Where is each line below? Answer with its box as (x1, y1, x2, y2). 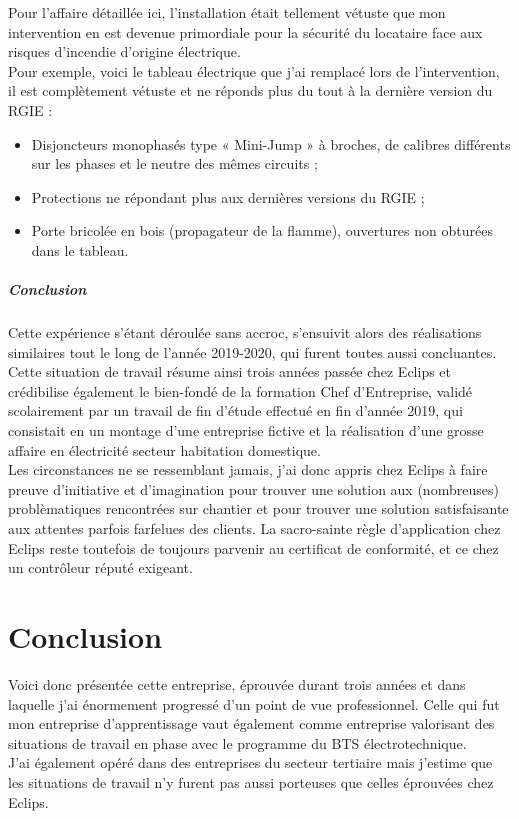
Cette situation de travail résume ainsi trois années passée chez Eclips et (8, 361, 452, 382)
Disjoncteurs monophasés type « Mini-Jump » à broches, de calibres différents (31, 133, 511, 154)
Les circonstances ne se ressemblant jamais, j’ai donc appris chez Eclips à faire (8, 459, 488, 480)
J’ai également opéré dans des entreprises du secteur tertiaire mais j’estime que (8, 752, 493, 773)
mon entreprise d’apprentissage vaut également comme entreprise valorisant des (8, 713, 495, 734)
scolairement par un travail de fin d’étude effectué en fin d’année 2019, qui (8, 400, 463, 421)
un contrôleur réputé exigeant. (8, 557, 193, 578)
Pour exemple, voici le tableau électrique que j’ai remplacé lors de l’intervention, (8, 60, 500, 81)
